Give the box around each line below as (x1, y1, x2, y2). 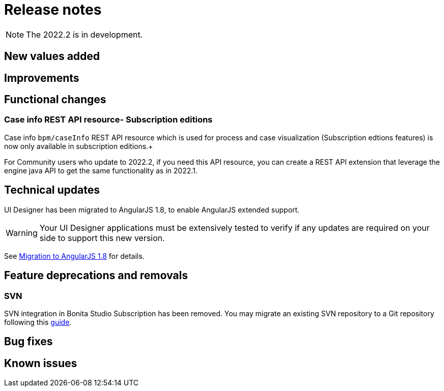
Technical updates (4, 184, 100, 197)
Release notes (4, 1, 102, 18)
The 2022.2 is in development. (26, 29, 143, 40)
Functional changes (4, 93, 106, 106)
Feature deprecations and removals (4, 269, 188, 282)
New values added (4, 50, 100, 63)
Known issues (4, 356, 77, 370)
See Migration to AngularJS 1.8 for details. (4, 251, 145, 260)
